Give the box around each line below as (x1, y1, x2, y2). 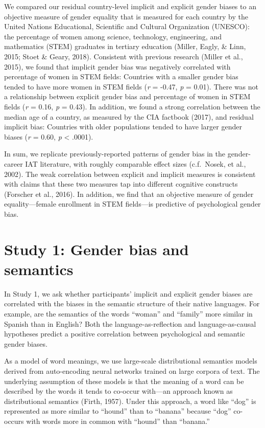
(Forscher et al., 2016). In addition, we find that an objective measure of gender (4, 188, 254, 199)
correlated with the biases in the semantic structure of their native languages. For (4, 298, 260, 309)
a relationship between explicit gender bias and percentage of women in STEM (4, 91, 251, 102)
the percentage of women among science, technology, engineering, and (4, 31, 222, 41)
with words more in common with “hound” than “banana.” (26, 415, 210, 426)
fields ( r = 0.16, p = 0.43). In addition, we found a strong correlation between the (4, 101, 260, 111)
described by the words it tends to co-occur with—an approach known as (4, 386, 233, 396)
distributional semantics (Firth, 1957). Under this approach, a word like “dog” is (4, 395, 256, 406)
